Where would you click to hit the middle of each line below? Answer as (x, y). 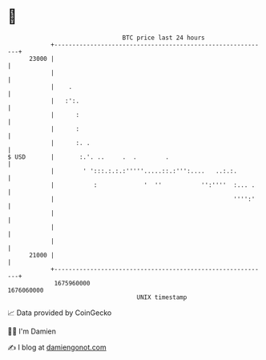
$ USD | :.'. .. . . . (89, 157)
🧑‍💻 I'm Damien (32, 331)
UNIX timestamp (162, 297)
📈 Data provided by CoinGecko (60, 313)
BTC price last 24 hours (163, 38)
